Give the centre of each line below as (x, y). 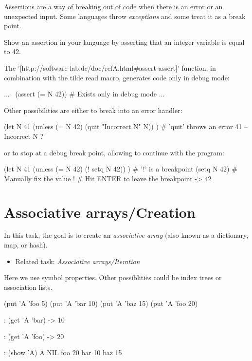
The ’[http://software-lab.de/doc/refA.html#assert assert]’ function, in (110, 67)
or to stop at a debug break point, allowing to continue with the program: (114, 152)
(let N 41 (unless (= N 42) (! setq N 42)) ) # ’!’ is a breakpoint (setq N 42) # (121, 169)
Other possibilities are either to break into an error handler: (93, 110)
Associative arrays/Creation (100, 212)
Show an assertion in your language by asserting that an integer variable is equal (124, 42)
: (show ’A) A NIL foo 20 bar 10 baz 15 (63, 352)
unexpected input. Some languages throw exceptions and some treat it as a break (125, 16)
